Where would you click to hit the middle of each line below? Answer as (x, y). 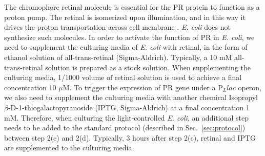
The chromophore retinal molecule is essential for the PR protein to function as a (132, 7)
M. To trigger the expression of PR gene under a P (143, 87)
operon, (250, 87)
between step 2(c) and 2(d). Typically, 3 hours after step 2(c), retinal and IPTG (130, 137)
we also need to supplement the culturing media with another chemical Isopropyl (131, 97)
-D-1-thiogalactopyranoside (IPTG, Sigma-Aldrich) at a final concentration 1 (129, 107)
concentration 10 (30, 87)
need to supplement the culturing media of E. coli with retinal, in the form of (126, 47)
